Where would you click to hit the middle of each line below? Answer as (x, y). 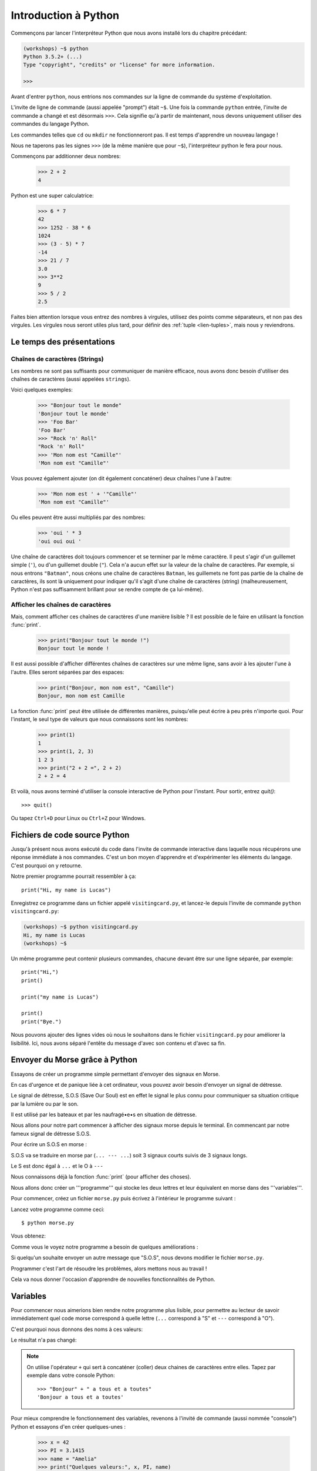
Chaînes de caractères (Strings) (57, 359)
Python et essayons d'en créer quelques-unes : (68, 1426)
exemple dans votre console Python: (71, 1375)
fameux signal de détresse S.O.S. (51, 1133)
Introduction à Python (65, 15)
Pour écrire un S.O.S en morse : (49, 1144)
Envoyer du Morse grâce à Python (74, 1060)
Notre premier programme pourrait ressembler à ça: (74, 876)
